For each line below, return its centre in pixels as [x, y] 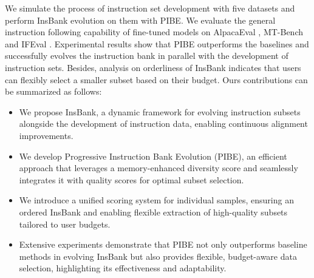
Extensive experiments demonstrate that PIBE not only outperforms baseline [163, 244]
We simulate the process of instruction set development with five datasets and [150, 8]
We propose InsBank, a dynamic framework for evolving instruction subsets [160, 111]
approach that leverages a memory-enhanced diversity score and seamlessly [159, 168]
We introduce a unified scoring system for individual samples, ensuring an [156, 200]
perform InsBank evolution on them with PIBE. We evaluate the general [140, 20]
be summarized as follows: [53, 91]
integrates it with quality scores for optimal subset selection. [131, 179]
